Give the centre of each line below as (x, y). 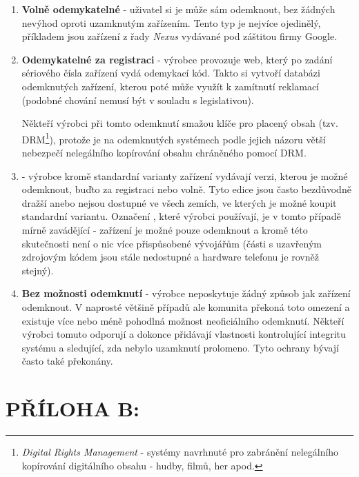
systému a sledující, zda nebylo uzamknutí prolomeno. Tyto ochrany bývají (181, 347)
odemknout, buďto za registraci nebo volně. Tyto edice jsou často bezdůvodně (186, 189)
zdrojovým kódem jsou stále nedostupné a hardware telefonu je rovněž (170, 257)
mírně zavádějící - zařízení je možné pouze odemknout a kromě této (165, 229)
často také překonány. (67, 361)
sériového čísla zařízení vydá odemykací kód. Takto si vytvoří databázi (171, 73)
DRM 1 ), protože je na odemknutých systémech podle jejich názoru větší (174, 138)
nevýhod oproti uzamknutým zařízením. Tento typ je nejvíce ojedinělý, (171, 22)
